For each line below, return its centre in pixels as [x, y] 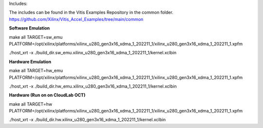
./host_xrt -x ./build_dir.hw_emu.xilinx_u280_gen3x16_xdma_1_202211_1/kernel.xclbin [93, 86]
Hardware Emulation [30, 62]
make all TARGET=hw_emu [36, 71]
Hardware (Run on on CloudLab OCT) [47, 95]
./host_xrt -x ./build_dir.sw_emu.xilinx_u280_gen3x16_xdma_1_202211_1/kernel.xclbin [93, 53]
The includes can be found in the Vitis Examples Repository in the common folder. [91, 13]
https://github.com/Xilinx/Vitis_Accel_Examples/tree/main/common [76, 19]
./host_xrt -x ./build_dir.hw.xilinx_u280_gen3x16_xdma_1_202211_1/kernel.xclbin [87, 120]
